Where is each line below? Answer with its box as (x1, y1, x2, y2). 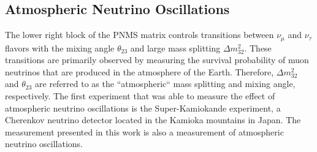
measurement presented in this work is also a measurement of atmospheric (5, 125, 284, 138)
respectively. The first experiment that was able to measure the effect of (5, 89, 275, 102)
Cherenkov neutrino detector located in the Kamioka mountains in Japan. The (5, 113, 301, 126)
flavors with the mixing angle (5, 41, 115, 54)
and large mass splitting (130, 41, 221, 54)
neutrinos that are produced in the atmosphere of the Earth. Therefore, (5, 65, 274, 78)
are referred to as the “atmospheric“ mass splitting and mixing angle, (35, 77, 296, 90)
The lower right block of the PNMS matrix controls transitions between (5, 28, 274, 41)
